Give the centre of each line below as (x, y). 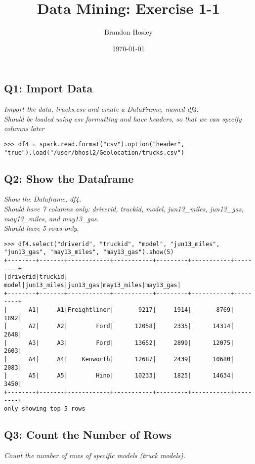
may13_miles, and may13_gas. (51, 218)
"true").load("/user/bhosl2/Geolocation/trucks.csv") (94, 152)
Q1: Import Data (48, 88)
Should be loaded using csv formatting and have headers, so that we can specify (123, 118)
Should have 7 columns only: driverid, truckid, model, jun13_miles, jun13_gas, (124, 209)
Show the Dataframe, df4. (43, 199)
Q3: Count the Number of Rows (88, 434)
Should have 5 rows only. (42, 228)
